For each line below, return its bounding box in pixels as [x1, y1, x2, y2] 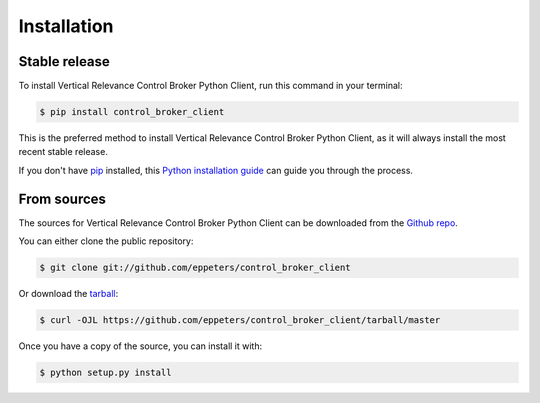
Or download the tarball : [18, 288, 119, 300]
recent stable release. [18, 146, 109, 158]
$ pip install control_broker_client [39, 106, 225, 118]
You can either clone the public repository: [18, 235, 194, 247]
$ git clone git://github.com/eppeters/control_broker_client [39, 262, 351, 274]
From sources [18, 190, 107, 207]
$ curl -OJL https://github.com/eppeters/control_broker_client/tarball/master [39, 315, 441, 326]
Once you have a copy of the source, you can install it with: [18, 340, 263, 352]
